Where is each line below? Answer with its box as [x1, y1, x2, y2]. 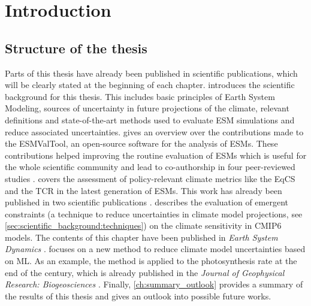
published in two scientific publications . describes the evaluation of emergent [5, 196, 288, 208]
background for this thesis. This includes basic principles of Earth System [5, 90, 275, 102]
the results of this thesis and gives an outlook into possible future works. [5, 289, 271, 302]
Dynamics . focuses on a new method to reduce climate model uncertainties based [5, 243, 306, 255]
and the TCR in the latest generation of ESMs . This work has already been [5, 184, 282, 196]
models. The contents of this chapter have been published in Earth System [5, 231, 278, 243]
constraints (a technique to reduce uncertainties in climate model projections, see [5, 207, 303, 220]
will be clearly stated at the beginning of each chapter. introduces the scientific [5, 78, 295, 91]
